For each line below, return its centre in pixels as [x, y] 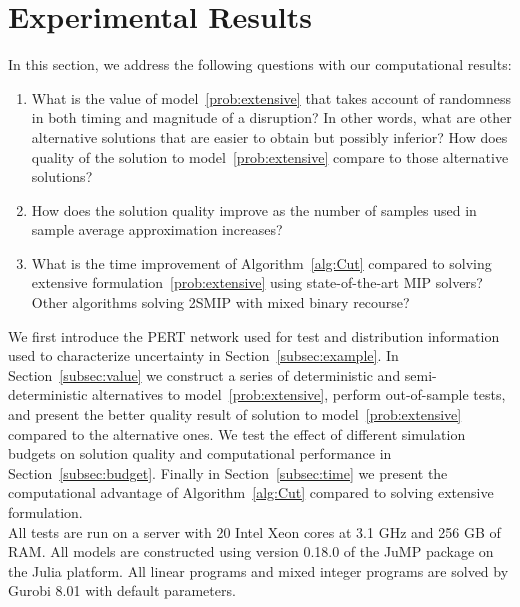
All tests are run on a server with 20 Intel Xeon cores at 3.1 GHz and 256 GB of [254, 531]
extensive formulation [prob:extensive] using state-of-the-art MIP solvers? [257, 282]
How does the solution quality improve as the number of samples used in [254, 209]
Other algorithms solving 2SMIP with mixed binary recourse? [220, 302]
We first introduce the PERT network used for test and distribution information [254, 335]
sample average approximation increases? [157, 229]
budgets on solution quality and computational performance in [200, 453]
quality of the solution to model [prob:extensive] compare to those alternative [270, 156]
